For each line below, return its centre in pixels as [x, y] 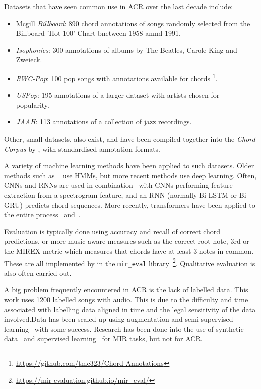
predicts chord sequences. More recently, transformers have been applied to [140, 205]
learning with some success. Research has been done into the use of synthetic [124, 329]
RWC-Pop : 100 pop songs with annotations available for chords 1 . [117, 77]
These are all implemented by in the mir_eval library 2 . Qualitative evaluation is [130, 262]
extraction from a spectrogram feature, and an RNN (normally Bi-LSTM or [121, 194]
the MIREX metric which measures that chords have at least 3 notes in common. [129, 251]
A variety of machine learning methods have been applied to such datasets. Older [129, 165]
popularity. [32, 105]
